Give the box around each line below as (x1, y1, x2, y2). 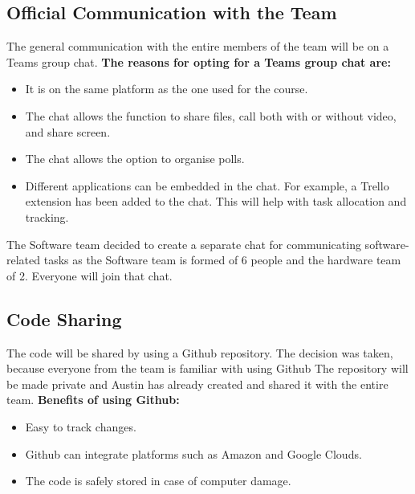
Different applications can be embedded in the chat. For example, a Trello (25, 177, 389, 194)
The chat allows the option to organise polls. (25, 150, 245, 167)
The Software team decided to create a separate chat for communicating (6, 235, 361, 252)
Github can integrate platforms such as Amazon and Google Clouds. (25, 445, 362, 462)
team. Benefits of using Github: (6, 391, 180, 408)
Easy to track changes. (25, 418, 136, 435)
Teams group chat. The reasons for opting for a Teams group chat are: (6, 53, 391, 70)
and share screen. (25, 123, 111, 140)
